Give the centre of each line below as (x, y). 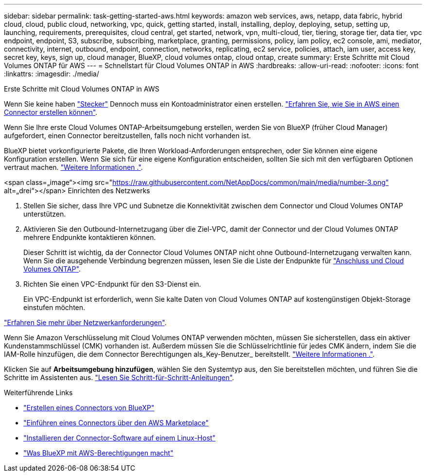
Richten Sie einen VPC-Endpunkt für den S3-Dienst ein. (112, 284)
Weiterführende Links (38, 393)
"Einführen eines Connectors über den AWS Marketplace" (116, 423)
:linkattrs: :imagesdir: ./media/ (52, 74)
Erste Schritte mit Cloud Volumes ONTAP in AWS (82, 89)
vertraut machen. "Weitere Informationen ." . (73, 167)
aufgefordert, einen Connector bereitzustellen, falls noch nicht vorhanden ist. (127, 136)
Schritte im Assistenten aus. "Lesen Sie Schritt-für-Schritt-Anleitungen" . (119, 377)
